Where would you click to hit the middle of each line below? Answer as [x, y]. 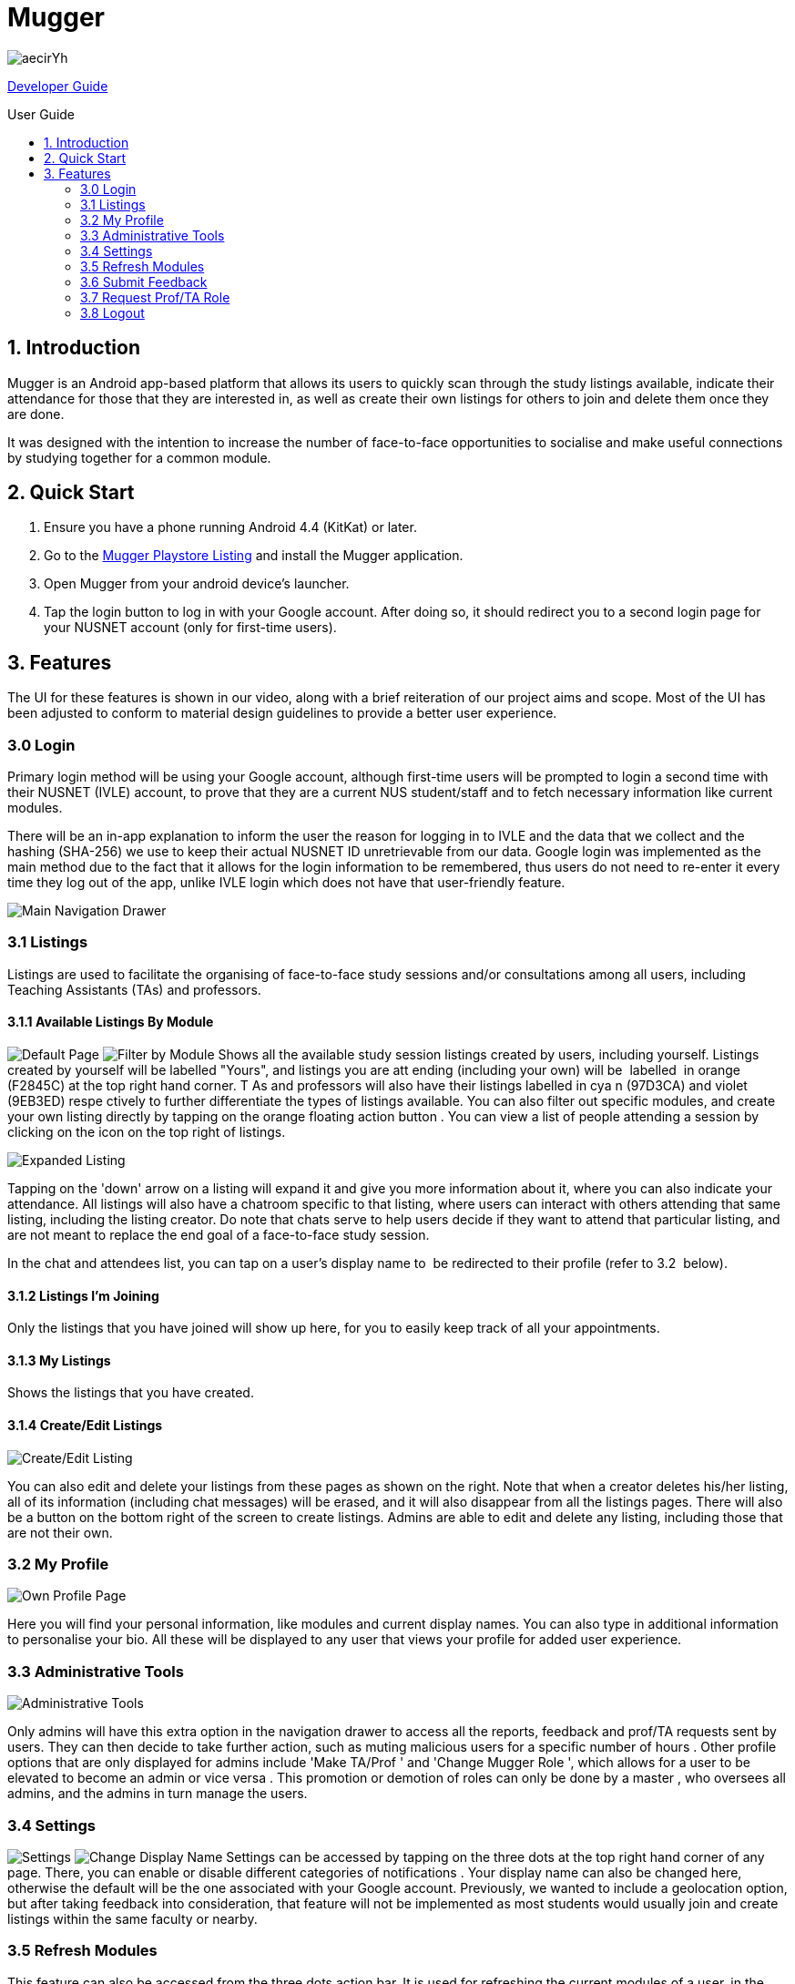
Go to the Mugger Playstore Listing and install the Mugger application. [254, 556]
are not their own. [60, 1532]
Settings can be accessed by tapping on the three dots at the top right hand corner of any [495, 1856]
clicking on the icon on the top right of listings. [147, 1132]
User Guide [41, 114]
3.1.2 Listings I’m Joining [83, 1295]
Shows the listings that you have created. [131, 1393]
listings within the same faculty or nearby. [132, 1918]
